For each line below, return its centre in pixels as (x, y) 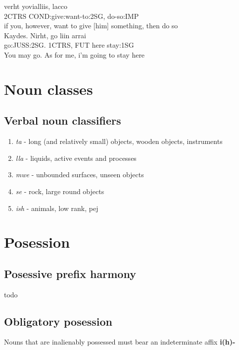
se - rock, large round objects (60, 191)
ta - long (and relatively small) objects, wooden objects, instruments (119, 141)
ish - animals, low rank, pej (57, 208)
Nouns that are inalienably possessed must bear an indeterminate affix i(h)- (120, 342)
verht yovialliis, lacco (36, 6)
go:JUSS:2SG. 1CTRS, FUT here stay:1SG (69, 45)
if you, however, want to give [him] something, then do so (91, 26)
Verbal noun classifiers (63, 120)
